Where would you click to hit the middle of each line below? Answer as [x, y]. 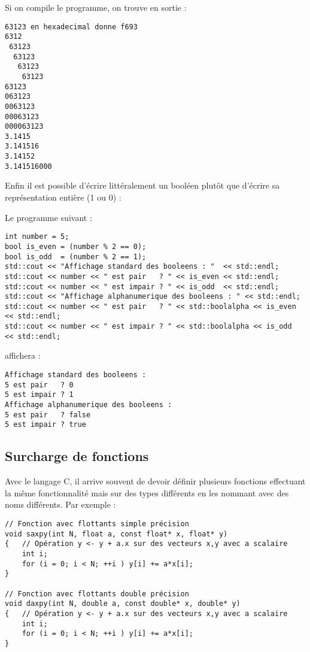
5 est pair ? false [48, 415]
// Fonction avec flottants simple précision [97, 524]
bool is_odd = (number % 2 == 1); [76, 257]
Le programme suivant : [48, 217]
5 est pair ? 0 [39, 385]
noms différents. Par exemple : [60, 504]
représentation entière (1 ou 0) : [63, 197]
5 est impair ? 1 [39, 395]
